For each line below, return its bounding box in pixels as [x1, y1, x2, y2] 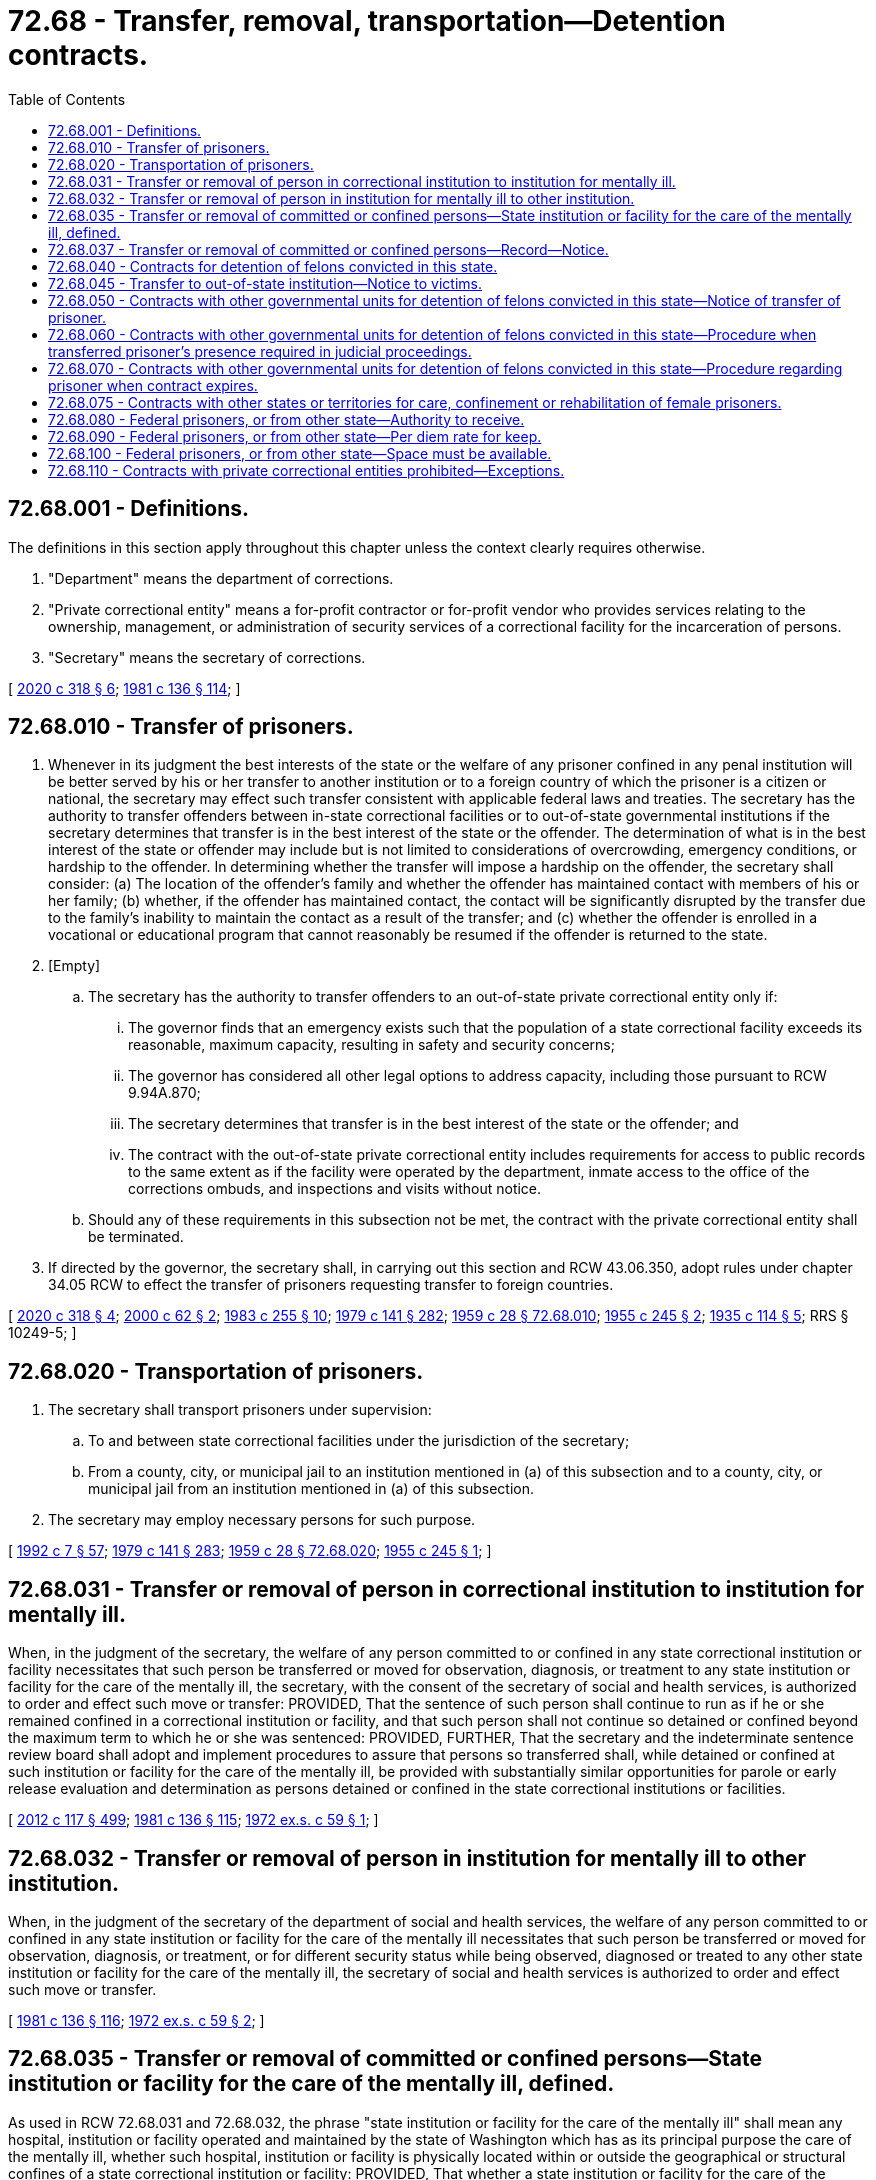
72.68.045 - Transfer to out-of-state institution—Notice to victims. [48, 274, 482, 292]
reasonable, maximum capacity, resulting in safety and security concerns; [128, 1036, 615, 1054]
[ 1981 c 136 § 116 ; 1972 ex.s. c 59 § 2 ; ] [8, 2011, 265, 2029]
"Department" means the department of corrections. [48, 569, 394, 587]
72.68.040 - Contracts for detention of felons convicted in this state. [48, 257, 498, 275]
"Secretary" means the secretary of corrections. [48, 648, 366, 666]
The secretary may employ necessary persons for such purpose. [48, 1511, 476, 1529]
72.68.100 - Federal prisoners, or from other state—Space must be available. [48, 444, 552, 462]
